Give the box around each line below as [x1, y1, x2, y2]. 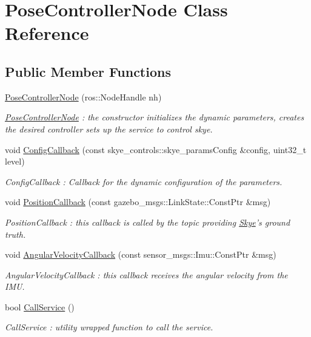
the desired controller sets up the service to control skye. [5, 122, 213, 135]
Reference [5, 21, 89, 45]
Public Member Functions [5, 62, 171, 80]
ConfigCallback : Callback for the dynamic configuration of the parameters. [5, 175, 283, 188]
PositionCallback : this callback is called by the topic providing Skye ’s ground [5, 215, 290, 228]
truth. [5, 227, 26, 240]
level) [5, 155, 25, 168]
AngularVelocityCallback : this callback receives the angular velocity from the [5, 268, 288, 281]
